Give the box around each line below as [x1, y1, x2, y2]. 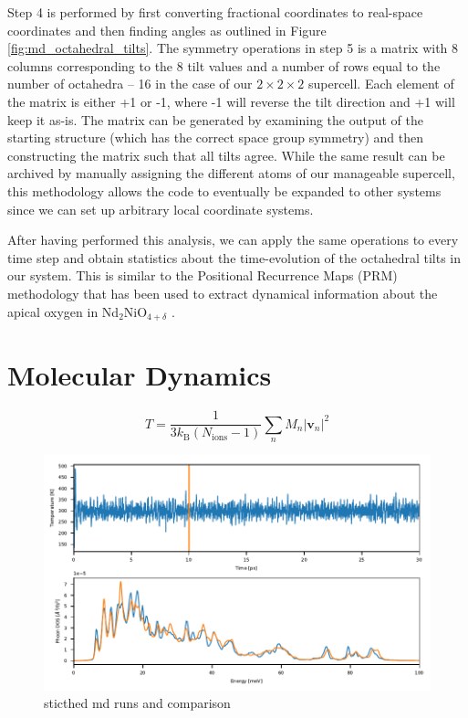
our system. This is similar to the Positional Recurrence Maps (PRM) [7, 266, 398, 285]
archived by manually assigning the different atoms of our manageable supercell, [7, 164, 455, 183]
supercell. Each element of [307, 74, 454, 93]
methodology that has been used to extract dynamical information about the [7, 283, 438, 302]
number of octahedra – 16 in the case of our [7, 74, 253, 93]
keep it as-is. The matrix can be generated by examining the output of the [7, 110, 423, 129]
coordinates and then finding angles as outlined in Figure [7, 20, 327, 39]
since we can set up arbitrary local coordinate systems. [7, 199, 314, 218]
